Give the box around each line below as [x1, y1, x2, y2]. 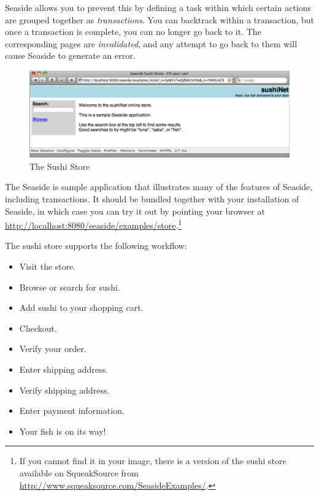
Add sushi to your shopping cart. [19, 301, 144, 314]
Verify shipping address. [19, 383, 110, 396]
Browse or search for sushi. [19, 280, 120, 293]
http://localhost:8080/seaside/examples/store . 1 [5, 217, 182, 231]
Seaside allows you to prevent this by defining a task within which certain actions [5, 1, 312, 13]
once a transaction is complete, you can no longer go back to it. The [5, 25, 261, 38]
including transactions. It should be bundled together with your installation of [5, 192, 299, 205]
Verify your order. [19, 342, 86, 355]
